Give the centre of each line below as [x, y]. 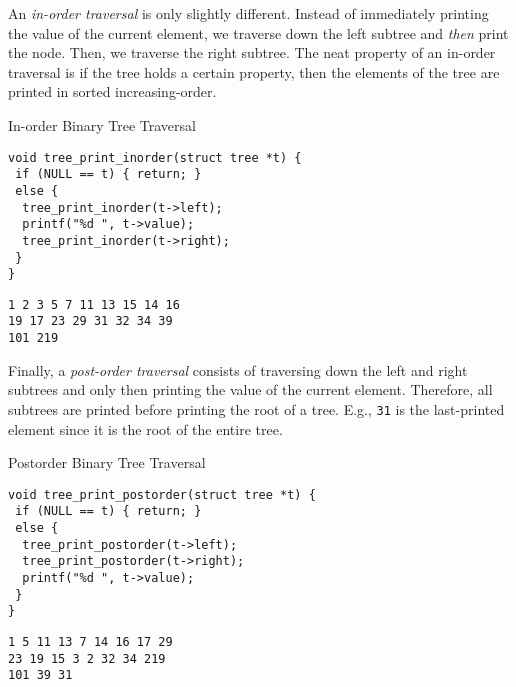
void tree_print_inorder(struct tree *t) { [155, 157]
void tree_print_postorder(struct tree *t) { [162, 494]
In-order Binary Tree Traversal [102, 124]
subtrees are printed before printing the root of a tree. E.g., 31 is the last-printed [256, 408]
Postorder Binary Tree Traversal [107, 462]
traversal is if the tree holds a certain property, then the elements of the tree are [254, 71]
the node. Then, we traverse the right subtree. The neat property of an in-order [252, 52]
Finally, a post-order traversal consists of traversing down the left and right [238, 369]
